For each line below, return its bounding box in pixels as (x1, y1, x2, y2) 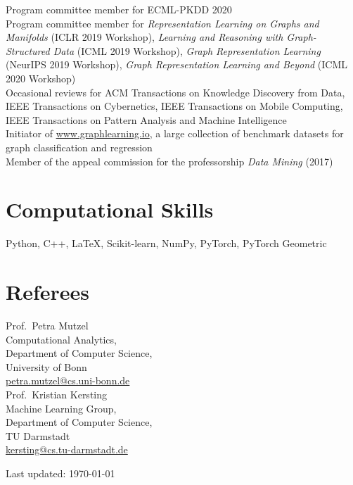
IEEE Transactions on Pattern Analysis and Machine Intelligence (6, 112, 287, 127)
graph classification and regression (6, 139, 153, 154)
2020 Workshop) (6, 70, 76, 85)
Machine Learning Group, (6, 401, 117, 415)
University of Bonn (6, 359, 87, 374)
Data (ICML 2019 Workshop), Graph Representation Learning (53, 43, 321, 58)
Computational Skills (6, 195, 214, 224)
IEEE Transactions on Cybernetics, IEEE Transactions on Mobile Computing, (6, 99, 343, 113)
